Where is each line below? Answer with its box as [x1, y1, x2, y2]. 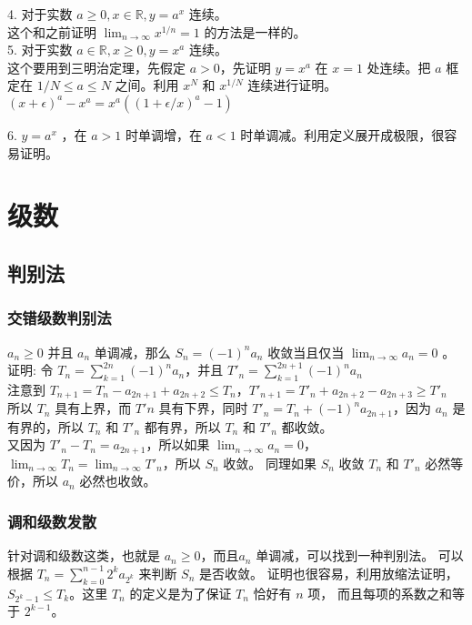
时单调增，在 [125, 125, 202, 144]
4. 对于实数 [7, 5, 73, 23]
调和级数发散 [7, 509, 97, 532]
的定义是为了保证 [129, 583, 232, 602]
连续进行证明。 [247, 76, 337, 95]
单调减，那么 [94, 342, 171, 361]
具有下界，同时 [158, 398, 248, 418]
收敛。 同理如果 [223, 453, 316, 472]
